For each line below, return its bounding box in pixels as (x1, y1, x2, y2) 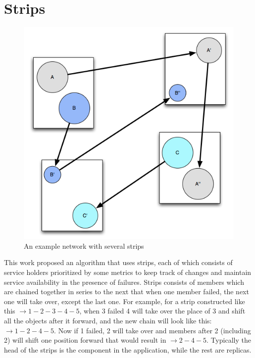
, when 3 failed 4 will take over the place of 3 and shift (79, 306, 246, 316)
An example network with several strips (24, 240, 144, 251)
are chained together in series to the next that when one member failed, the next (4, 286, 249, 297)
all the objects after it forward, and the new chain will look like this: (4, 315, 212, 325)
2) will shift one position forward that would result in (4, 335, 166, 345)
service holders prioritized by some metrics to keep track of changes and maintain (4, 267, 252, 277)
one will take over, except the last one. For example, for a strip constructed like (4, 296, 245, 306)
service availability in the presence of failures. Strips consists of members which (4, 276, 244, 287)
